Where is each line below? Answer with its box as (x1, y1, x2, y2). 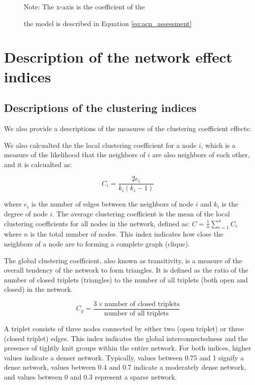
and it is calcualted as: (4, 159, 72, 169)
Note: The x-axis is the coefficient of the (24, 1, 145, 11)
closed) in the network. (4, 284, 73, 294)
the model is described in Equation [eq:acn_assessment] (24, 18, 192, 28)
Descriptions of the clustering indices (4, 100, 197, 115)
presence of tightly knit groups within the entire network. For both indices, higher (4, 343, 251, 353)
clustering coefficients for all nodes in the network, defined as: (4, 218, 190, 228)
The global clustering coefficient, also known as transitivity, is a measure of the (4, 255, 242, 265)
